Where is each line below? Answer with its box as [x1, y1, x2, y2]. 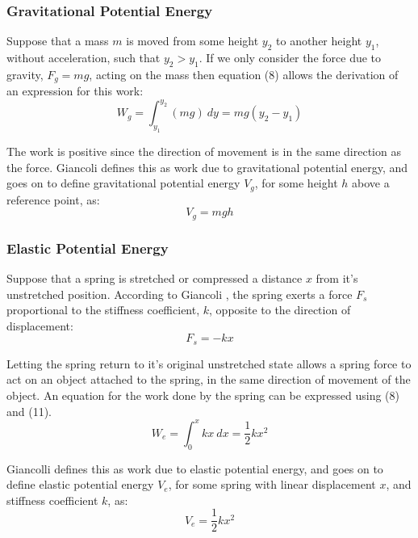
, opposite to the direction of [209, 301, 351, 318]
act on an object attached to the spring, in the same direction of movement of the [6, 371, 411, 388]
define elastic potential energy [6, 476, 154, 493]
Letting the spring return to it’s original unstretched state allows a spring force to [6, 355, 412, 372]
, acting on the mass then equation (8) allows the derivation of [89, 65, 399, 82]
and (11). [6, 402, 52, 419]
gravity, [6, 65, 44, 82]
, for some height [254, 174, 338, 191]
